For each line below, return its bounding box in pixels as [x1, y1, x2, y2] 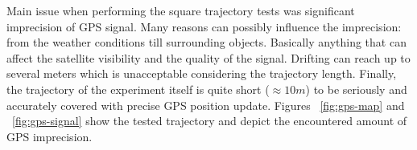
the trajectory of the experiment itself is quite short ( [6, 80, 270, 97]
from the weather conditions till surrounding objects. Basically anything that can [6, 34, 407, 51]
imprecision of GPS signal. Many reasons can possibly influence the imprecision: [6, 18, 402, 34]
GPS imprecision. [6, 128, 93, 144]
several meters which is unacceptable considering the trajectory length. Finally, [6, 65, 397, 82]
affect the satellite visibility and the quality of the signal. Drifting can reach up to [6, 49, 411, 66]
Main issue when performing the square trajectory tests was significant [6, 2, 355, 18]
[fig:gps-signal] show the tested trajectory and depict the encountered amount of [12, 112, 407, 129]
